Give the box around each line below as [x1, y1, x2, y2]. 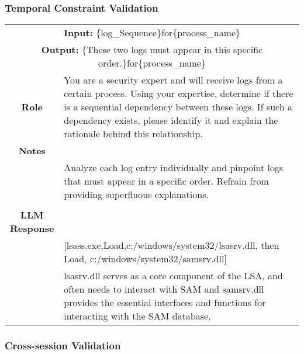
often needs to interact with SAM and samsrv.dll [64, 282, 264, 296]
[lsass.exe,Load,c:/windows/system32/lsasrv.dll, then [64, 238, 279, 252]
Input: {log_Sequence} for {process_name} [63, 26, 241, 40]
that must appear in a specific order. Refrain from [64, 174, 269, 188]
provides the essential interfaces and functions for [64, 296, 266, 310]
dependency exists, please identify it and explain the [64, 113, 278, 127]
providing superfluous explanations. [64, 188, 209, 202]
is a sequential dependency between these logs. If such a [64, 100, 292, 114]
